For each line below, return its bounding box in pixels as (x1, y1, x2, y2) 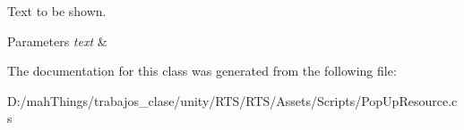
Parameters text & (7, 31, 107, 50)
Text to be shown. (7, 2, 107, 20)
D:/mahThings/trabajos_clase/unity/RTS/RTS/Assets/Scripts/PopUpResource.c (7, 91, 458, 110)
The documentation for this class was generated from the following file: (7, 61, 397, 80)
